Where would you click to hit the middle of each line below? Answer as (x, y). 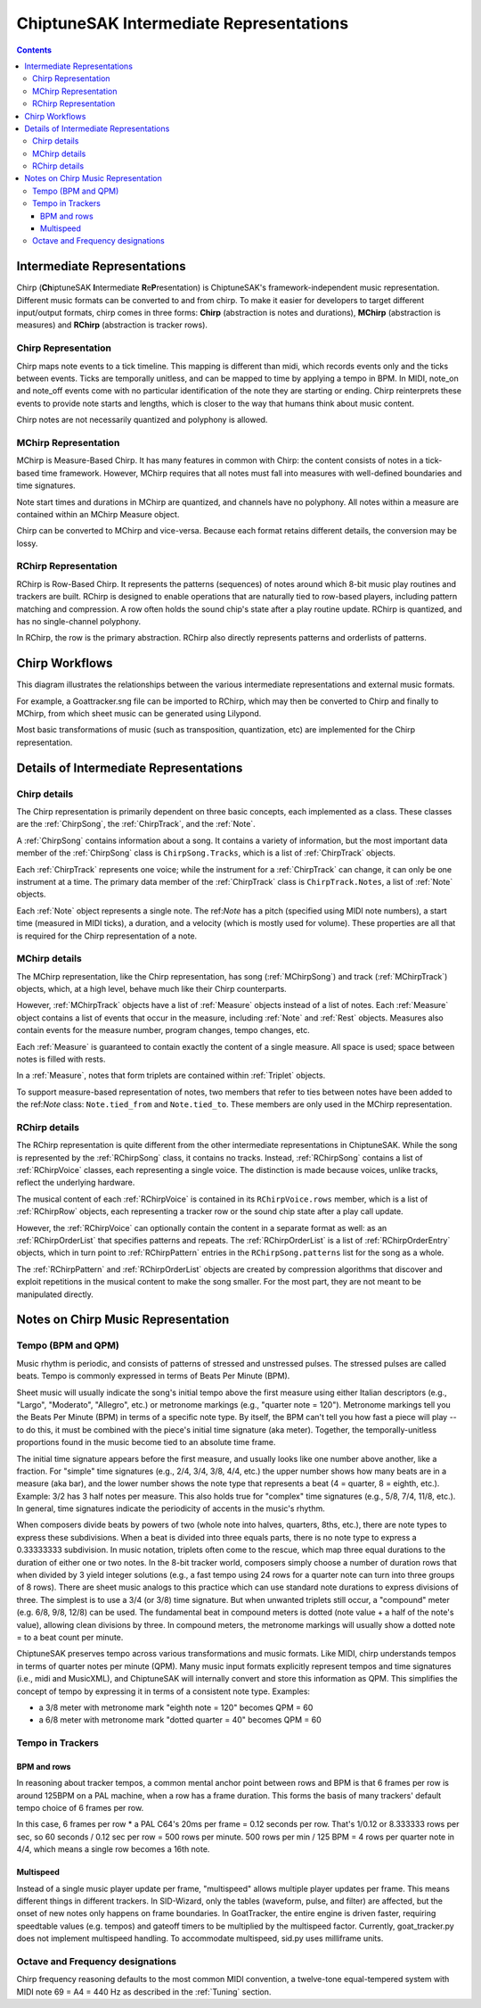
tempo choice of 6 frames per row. (80, 1808)
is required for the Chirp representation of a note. (107, 936)
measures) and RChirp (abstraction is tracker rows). (112, 325)
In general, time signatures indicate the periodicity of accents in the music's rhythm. (171, 1508)
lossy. (27, 543)
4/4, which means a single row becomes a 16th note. (113, 1849)
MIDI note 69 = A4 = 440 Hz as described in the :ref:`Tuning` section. (144, 1991)
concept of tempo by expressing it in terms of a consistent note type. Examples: (163, 1691)
